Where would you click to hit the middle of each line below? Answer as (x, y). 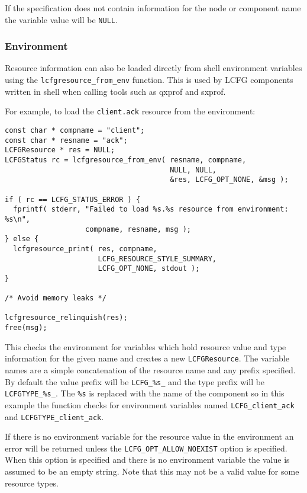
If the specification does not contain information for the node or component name (153, 8)
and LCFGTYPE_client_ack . (54, 416)
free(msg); (26, 328)
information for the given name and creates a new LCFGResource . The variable (147, 358)
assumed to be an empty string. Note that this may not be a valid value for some (152, 471)
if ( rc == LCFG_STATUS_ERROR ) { (73, 199)
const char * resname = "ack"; (66, 140)
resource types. (32, 483)
